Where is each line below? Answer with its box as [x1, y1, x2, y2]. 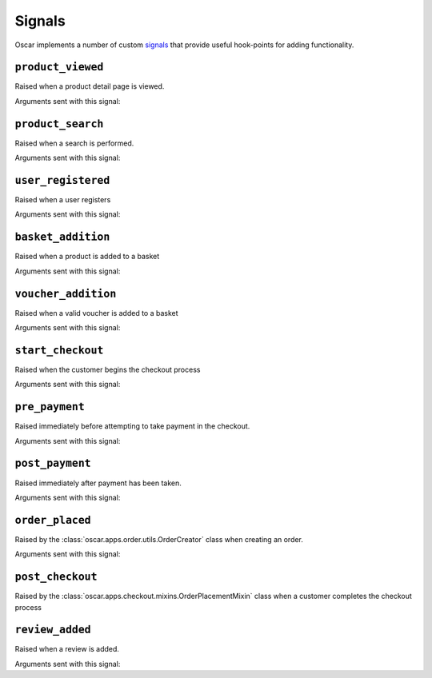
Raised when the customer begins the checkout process [14, 365, 201, 374]
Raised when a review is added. [14, 644, 120, 654]
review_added [14, 624, 91, 636]
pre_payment [14, 401, 86, 413]
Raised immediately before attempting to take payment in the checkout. [14, 421, 250, 431]
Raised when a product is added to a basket [14, 252, 160, 261]
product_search [14, 117, 104, 130]
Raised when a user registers [14, 195, 111, 205]
